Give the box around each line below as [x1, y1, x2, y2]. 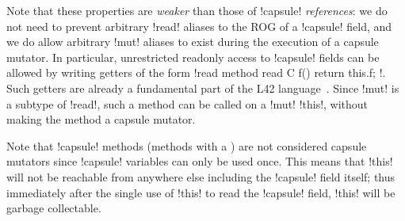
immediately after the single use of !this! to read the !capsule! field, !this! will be [6, 184, 395, 200]
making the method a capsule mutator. [6, 111, 196, 128]
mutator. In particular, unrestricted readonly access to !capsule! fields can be [6, 48, 380, 65]
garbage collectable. [6, 200, 101, 216]
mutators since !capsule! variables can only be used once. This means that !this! [6, 153, 393, 170]
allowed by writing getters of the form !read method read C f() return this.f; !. [6, 64, 386, 81]
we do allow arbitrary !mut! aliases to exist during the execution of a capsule [6, 33, 379, 50]
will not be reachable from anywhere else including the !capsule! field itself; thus [6, 168, 395, 185]
